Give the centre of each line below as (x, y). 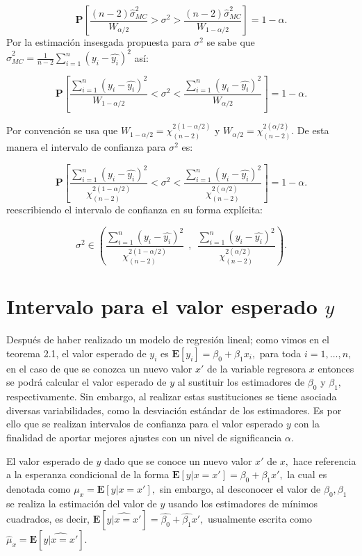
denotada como (39, 489)
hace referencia (324, 460)
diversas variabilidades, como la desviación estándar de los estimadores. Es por (174, 410)
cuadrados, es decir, (48, 519)
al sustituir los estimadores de (241, 382)
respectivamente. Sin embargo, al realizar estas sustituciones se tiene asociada (172, 396)
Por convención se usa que (62, 130)
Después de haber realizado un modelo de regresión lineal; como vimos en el (168, 340)
